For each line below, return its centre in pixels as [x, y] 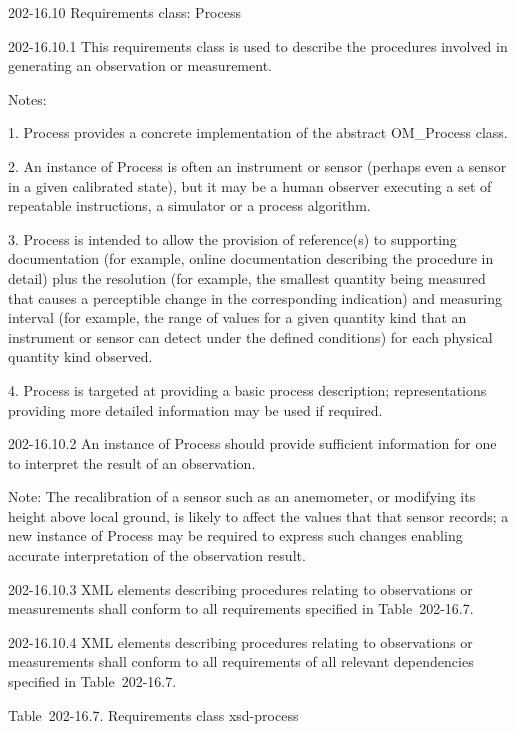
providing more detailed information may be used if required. [195, 409]
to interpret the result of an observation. [132, 462]
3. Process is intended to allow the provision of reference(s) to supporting [232, 238]
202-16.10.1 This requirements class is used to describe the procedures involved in [258, 45]
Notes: [27, 98]
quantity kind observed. [80, 356]
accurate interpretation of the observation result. [157, 555]
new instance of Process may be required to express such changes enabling [235, 535]
